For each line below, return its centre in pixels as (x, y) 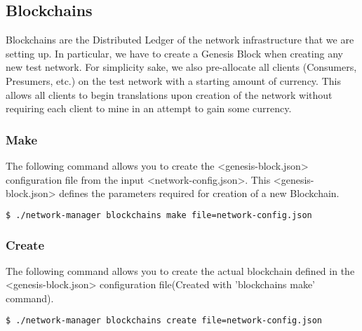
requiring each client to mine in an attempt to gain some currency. (149, 108)
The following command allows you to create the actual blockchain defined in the (180, 270)
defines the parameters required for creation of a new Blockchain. (199, 193)
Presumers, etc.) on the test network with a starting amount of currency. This (173, 80)
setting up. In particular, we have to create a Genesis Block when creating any (174, 53)
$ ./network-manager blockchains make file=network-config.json (159, 215)
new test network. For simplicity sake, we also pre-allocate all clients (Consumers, (181, 67)
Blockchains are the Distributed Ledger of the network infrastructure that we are (180, 40)
